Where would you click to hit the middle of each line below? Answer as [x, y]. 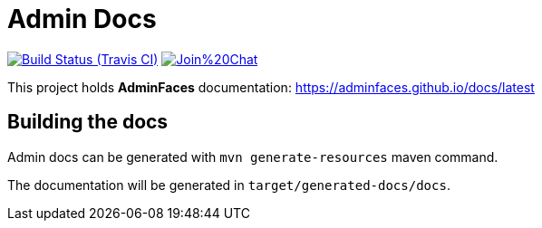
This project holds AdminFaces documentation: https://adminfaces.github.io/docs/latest [271, 87]
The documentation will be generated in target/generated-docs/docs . [229, 185]
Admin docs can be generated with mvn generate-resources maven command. [253, 157]
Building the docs [88, 122]
